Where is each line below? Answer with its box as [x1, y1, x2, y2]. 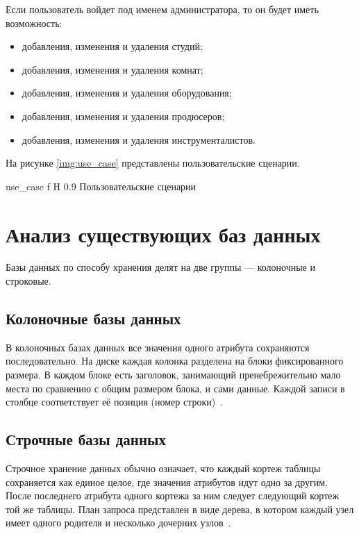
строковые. [6, 274, 51, 288]
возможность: [6, 15, 62, 30]
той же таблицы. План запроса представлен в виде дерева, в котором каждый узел [6, 501, 354, 516]
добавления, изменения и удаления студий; [22, 39, 203, 53]
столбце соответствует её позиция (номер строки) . [6, 394, 224, 409]
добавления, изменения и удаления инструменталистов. [22, 132, 256, 147]
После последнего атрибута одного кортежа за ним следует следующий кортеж [6, 488, 340, 503]
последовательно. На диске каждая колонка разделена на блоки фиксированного [6, 353, 344, 368]
